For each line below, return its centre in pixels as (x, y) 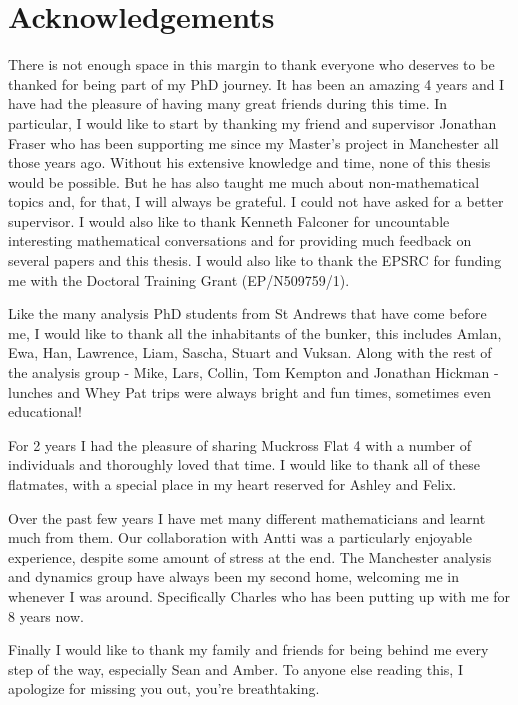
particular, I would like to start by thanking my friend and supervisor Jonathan (252, 122)
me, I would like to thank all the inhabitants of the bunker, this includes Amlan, (255, 332)
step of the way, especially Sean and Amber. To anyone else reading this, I (235, 668)
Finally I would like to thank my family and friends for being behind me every (248, 649)
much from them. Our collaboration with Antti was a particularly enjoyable (240, 537)
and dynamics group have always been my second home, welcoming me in (233, 576)
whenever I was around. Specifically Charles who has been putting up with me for (259, 595)
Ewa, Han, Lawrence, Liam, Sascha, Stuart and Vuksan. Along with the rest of (250, 352)
